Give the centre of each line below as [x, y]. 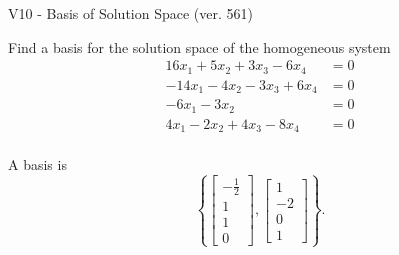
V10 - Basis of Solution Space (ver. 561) [130, 13]
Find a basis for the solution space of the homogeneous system [199, 46]
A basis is [37, 164]
